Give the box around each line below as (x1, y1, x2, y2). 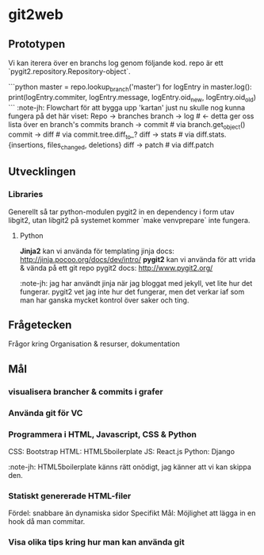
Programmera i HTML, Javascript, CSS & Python (8, 429, 197, 440)
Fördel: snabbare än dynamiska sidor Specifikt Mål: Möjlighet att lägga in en (8, 508, 256, 518)
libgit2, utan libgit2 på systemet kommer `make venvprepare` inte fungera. (8, 215, 251, 225)
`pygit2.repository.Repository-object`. (8, 67, 131, 76)
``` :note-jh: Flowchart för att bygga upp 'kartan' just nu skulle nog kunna (8, 102, 246, 112)
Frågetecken (8, 318, 72, 332)
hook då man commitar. (8, 517, 86, 526)
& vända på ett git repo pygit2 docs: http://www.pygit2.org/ (19, 263, 213, 272)
